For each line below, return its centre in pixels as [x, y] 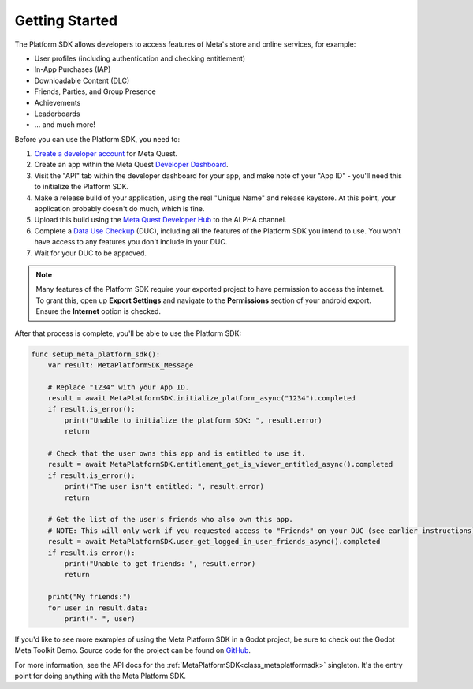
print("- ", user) [100, 618]
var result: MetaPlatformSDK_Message [121, 365]
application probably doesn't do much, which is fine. [119, 209]
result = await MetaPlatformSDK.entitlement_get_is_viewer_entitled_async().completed [220, 464]
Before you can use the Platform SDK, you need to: [97, 139]
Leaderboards [57, 114]
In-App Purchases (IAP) [73, 69]
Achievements [58, 102]
